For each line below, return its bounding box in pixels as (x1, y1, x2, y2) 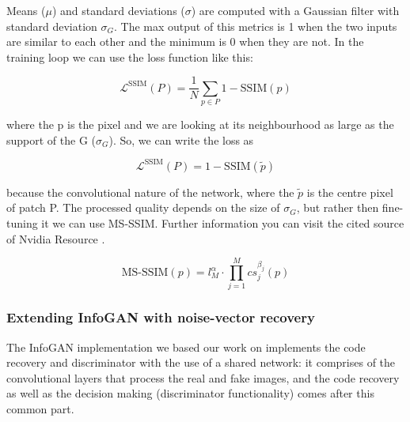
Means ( (6, 2, 46, 18)
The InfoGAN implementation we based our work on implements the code (6, 338, 366, 355)
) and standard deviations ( (51, 2, 185, 18)
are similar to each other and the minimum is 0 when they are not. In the (6, 33, 364, 50)
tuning (6, 215, 38, 232)
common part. (6, 400, 74, 416)
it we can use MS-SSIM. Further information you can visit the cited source (41, 215, 404, 232)
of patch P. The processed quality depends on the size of (6, 199, 280, 216)
